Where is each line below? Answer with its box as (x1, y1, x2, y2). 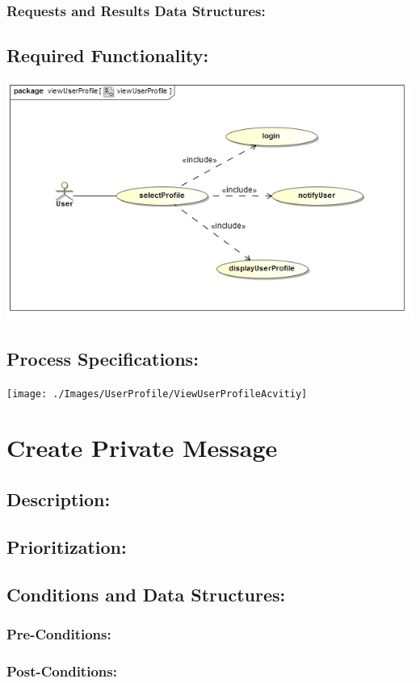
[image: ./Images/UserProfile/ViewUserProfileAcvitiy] (6, 388, 308, 400)
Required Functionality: (6, 43, 209, 68)
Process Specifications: (6, 346, 199, 371)
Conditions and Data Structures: (6, 581, 286, 606)
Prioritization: (6, 534, 127, 559)
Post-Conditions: (6, 660, 117, 681)
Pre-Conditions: (6, 623, 111, 643)
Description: (6, 487, 111, 512)
